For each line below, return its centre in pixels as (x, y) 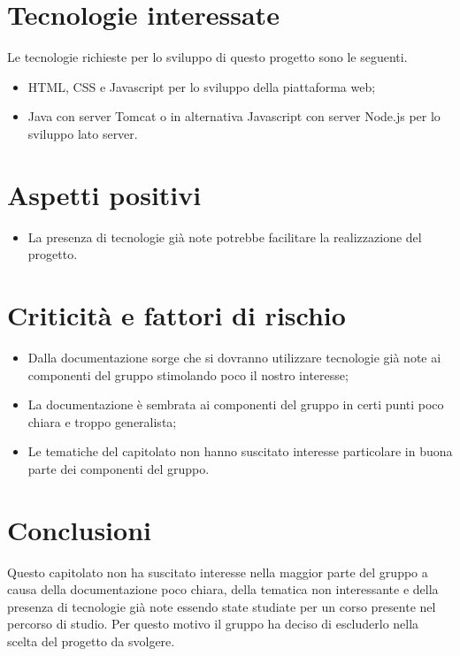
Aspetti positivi (104, 194)
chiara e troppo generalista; (102, 421)
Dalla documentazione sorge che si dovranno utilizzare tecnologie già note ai (234, 357)
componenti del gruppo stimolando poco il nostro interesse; (188, 374)
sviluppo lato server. (83, 133)
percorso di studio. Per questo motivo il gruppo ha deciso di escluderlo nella (213, 624)
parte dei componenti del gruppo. (119, 468)
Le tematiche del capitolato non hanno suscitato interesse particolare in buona (240, 451)
